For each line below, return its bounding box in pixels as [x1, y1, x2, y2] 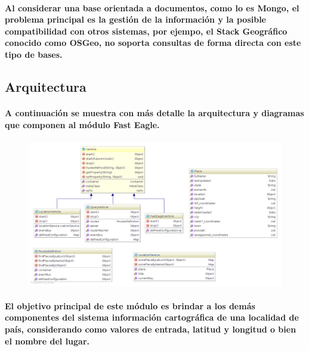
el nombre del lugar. [5, 334, 90, 347]
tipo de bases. [5, 48, 63, 60]
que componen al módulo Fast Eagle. [5, 118, 160, 131]
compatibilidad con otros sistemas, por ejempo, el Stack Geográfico [5, 24, 288, 37]
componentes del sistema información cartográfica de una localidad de [5, 311, 299, 324]
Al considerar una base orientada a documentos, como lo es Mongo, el [5, 1, 299, 14]
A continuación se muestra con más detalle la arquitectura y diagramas [5, 106, 304, 119]
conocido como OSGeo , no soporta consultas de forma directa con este [5, 36, 301, 49]
